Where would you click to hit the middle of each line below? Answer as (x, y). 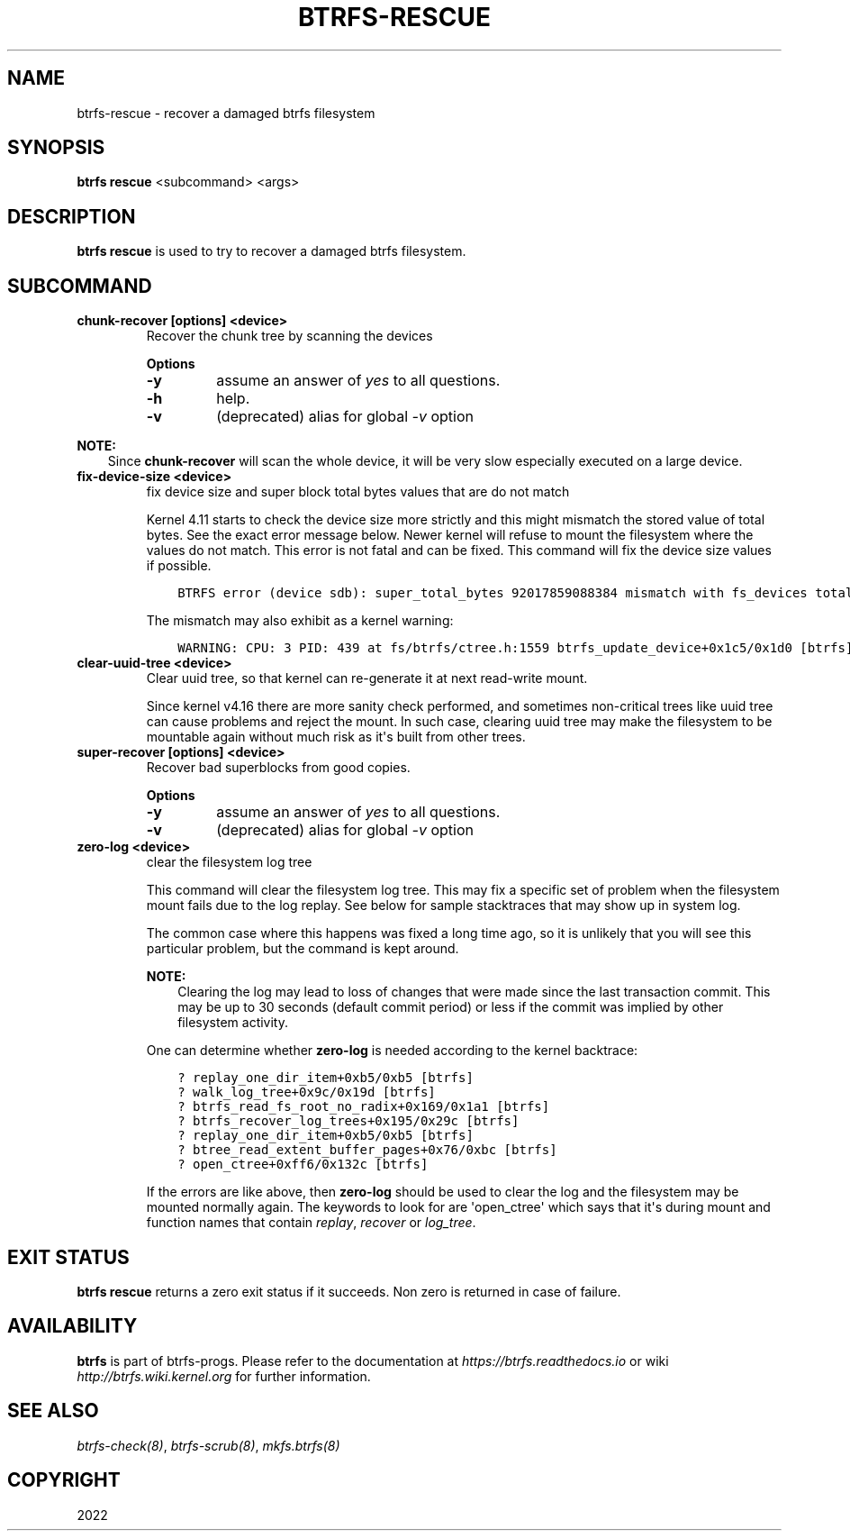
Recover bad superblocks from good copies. (278, 768)
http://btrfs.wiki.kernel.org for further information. (224, 1376)
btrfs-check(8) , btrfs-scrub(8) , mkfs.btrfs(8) (208, 1445)
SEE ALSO (53, 1411)
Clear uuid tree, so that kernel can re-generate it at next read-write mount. (367, 678)
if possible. (179, 566)
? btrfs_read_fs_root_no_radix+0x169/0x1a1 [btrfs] (364, 1107)
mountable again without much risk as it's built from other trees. (336, 737)
